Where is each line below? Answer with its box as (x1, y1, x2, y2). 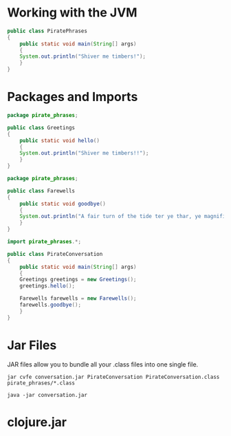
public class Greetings (7, 124, 76, 131)
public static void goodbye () (19, 200, 107, 207)
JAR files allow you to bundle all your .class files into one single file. (7, 360, 199, 369)
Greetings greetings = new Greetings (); (19, 276, 137, 283)
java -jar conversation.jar (7, 391, 88, 398)
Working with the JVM (7, 5, 137, 21)
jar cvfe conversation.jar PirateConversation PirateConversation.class (7, 373, 220, 380)
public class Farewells (7, 187, 76, 194)
